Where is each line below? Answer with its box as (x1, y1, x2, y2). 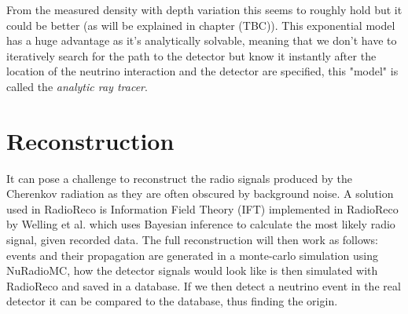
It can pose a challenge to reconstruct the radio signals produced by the (6, 170, 352, 186)
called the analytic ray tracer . (6, 78, 148, 94)
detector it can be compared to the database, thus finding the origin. (6, 293, 338, 309)
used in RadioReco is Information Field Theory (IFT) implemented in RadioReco (6, 200, 399, 217)
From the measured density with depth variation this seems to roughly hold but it (6, 2, 402, 17)
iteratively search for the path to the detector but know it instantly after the (6, 47, 377, 64)
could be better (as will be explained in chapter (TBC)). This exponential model (6, 16, 395, 33)
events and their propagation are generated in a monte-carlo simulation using (6, 246, 378, 263)
